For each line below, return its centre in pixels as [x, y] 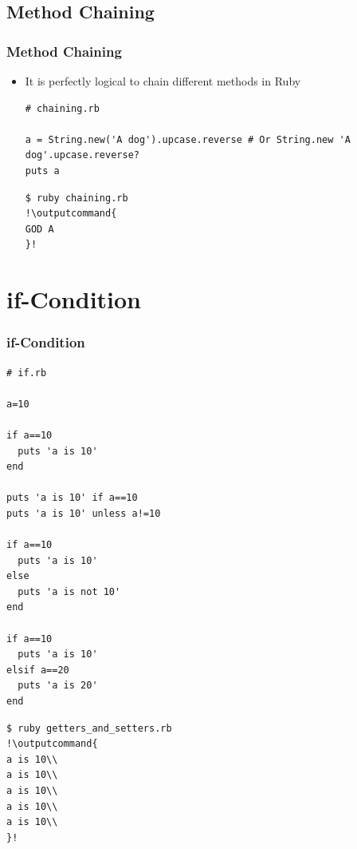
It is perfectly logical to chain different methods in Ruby [163, 81]
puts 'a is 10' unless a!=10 [84, 513]
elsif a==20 [38, 670]
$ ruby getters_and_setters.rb [89, 728]
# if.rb [27, 373]
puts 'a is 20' [58, 686]
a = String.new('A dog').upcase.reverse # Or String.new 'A [188, 139]
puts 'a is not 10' [69, 591]
